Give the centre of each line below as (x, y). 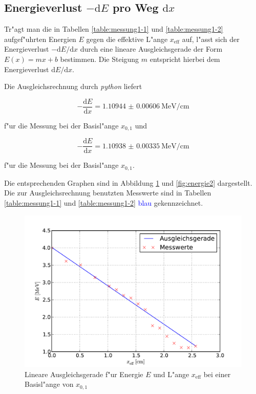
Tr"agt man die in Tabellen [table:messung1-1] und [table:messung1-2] (114, 29)
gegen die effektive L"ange (127, 39)
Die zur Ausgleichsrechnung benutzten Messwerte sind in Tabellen (108, 193)
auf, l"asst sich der (211, 39)
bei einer (217, 374)
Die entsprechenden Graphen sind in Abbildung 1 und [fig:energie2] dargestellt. (128, 182)
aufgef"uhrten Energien (40, 39)
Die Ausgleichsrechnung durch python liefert (73, 86)
